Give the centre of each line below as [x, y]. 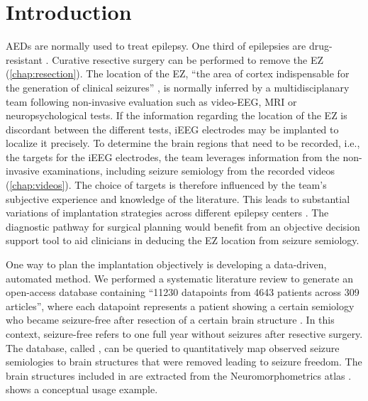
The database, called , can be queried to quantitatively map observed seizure [173, 347]
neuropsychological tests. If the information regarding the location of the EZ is [177, 115]
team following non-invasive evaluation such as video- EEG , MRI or [151, 101]
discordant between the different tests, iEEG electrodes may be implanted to [172, 129]
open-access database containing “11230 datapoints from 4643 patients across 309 [183, 292]
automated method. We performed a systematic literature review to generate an [179, 278]
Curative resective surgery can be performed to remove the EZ [188, 59]
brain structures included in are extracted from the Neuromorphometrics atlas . [179, 375]
